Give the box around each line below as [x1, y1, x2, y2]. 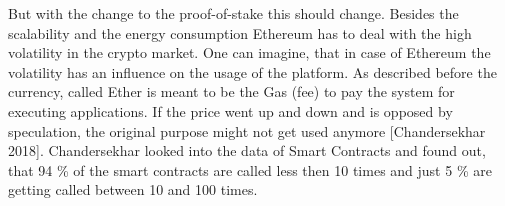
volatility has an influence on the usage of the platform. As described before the [8, 61, 497, 82]
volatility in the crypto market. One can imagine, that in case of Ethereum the [8, 42, 491, 63]
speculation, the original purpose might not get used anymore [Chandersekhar [8, 120, 486, 141]
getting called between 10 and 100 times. [8, 179, 258, 200]
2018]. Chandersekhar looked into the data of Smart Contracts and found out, [8, 140, 486, 161]
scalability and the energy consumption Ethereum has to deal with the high [8, 22, 472, 43]
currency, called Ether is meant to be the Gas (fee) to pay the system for [8, 81, 455, 102]
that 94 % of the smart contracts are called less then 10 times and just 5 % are [8, 159, 492, 180]
